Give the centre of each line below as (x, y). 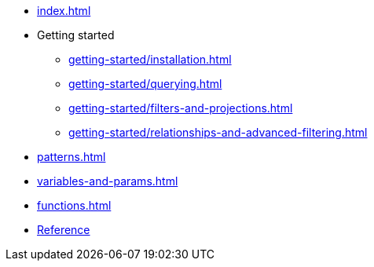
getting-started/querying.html (145, 84)
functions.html (74, 205)
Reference (64, 230)
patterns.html (71, 157)
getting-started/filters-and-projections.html (181, 108)
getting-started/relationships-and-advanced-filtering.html (218, 132)
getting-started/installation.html (150, 59)
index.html (64, 11)
